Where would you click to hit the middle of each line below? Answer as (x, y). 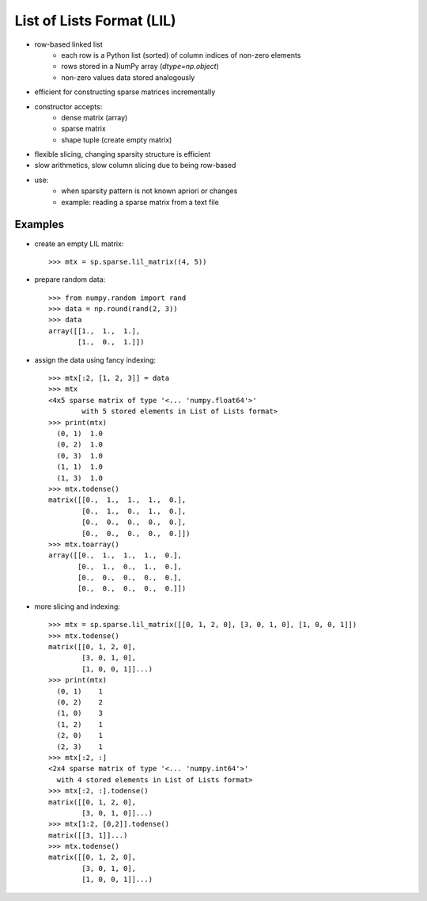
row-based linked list (68, 44)
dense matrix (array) (94, 117)
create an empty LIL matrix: (79, 243)
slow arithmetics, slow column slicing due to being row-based (135, 165)
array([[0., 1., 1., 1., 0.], (115, 555)
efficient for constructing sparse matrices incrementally (125, 92)
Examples (40, 224)
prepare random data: (70, 279)
